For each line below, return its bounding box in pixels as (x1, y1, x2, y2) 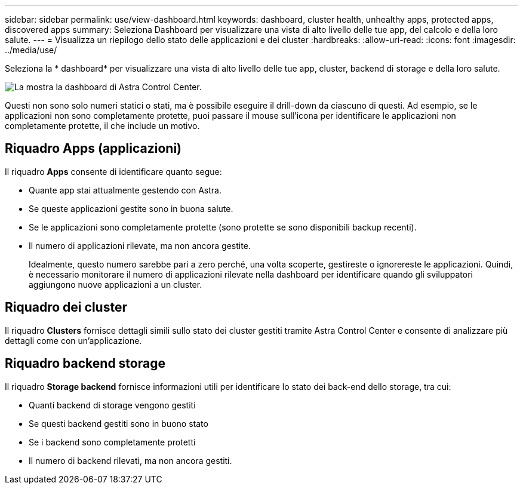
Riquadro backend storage (5, 356, 165, 371)
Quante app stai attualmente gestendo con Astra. (29, 184, 221, 195)
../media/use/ (5, 45, 57, 55)
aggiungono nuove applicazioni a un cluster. (29, 279, 202, 290)
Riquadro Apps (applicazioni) (5, 141, 181, 156)
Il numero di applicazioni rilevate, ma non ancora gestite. (29, 240, 251, 251)
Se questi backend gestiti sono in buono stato (29, 418, 208, 429)
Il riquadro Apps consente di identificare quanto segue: (5, 166, 222, 177)
